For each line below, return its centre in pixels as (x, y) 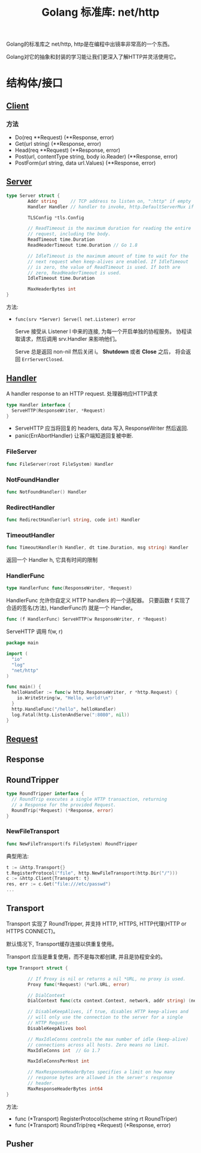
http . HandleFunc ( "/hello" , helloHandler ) (64, 709)
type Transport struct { (37, 968)
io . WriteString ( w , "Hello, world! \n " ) (65, 698)
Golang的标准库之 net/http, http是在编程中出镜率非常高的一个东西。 (89, 44)
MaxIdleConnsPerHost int (59, 1061)
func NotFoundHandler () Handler (46, 492)
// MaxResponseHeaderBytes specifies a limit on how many (101, 1072)
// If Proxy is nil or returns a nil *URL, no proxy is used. (107, 979)
